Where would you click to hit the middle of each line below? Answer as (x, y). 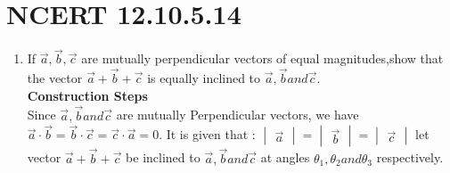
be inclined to (163, 157)
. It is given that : (207, 134)
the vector (55, 78)
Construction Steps (87, 95)
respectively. (410, 157)
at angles (285, 157)
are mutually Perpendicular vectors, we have (237, 115)
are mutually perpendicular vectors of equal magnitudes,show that (262, 58)
